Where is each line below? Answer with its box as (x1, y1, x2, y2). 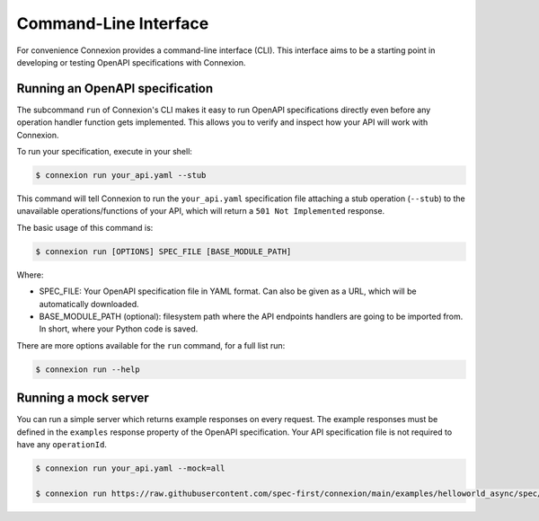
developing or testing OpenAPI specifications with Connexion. (16, 57, 246, 67)
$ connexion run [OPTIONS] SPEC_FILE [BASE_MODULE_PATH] (35, 246, 292, 256)
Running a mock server (16, 391, 150, 406)
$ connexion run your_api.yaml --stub (35, 171, 207, 180)
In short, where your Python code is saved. (39, 323, 199, 334)
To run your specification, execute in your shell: (16, 146, 193, 157)
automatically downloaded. (39, 298, 139, 309)
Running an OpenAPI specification (16, 81, 214, 96)
